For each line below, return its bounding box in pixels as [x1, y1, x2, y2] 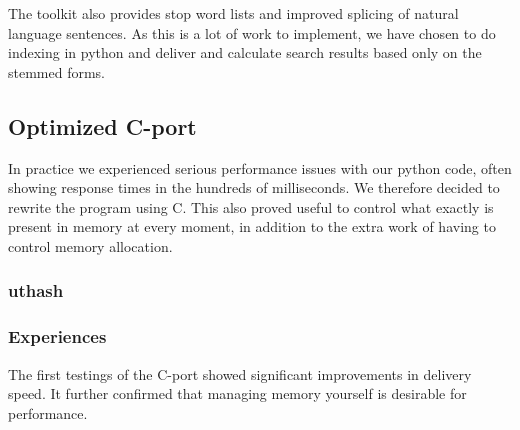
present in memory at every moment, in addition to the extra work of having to [8, 216, 496, 237]
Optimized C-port [8, 110, 197, 141]
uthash [8, 278, 64, 303]
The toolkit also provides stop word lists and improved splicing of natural [8, 3, 459, 23]
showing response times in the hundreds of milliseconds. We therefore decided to [8, 177, 500, 198]
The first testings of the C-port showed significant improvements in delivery [8, 363, 472, 384]
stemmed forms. [8, 61, 106, 82]
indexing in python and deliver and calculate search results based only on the [8, 42, 482, 63]
